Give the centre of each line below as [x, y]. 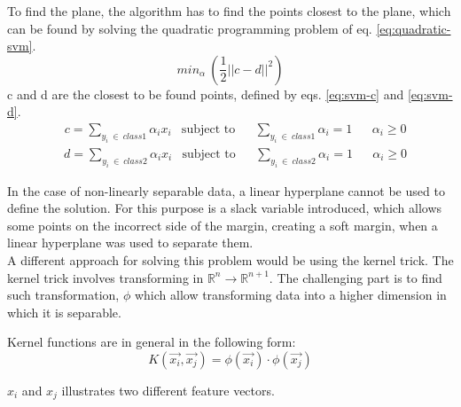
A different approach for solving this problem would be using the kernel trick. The [230, 259]
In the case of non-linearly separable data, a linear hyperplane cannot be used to [226, 190]
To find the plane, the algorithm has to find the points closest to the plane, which [229, 11]
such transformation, [63, 295]
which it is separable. [64, 312]
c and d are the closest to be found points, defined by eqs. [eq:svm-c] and [206, 94]
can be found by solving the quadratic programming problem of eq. [190, 28]
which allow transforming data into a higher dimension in [290, 295]
